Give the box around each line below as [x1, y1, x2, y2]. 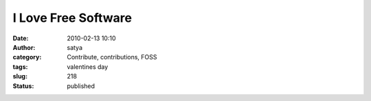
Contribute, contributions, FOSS [67, 53, 157, 61]
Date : [12, 34, 29, 42]
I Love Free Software [12, 10, 132, 25]
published [67, 82, 95, 90]
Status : [12, 82, 34, 90]
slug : [12, 72, 27, 81]
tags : [12, 62, 28, 71]
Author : [12, 43, 36, 51]
